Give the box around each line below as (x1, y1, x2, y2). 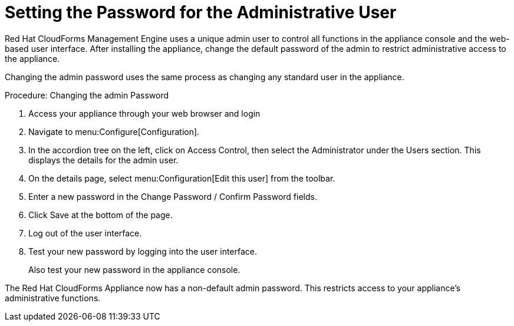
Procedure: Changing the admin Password (5, 90, 169, 100)
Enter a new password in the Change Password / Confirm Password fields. (28, 191, 317, 202)
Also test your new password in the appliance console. (28, 264, 240, 275)
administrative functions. (5, 292, 101, 303)
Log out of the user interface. (28, 228, 142, 238)
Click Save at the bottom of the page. (28, 209, 173, 220)
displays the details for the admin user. (28, 154, 179, 165)
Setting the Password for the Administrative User (5, 2, 397, 22)
